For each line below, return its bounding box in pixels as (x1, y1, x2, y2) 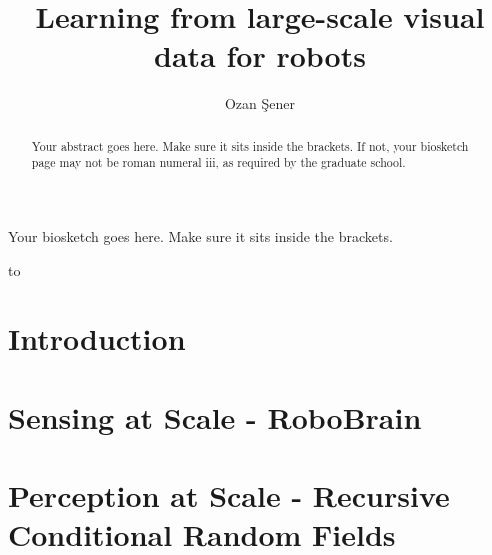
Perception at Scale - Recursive (8, 475, 450, 516)
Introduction (8, 318, 186, 359)
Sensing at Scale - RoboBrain (8, 396, 422, 437)
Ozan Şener (224, 93, 296, 114)
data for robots (154, 35, 366, 76)
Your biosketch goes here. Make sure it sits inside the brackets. (8, 226, 393, 247)
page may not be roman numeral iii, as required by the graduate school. (31, 154, 406, 171)
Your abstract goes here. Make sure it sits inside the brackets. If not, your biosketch (31, 137, 469, 154)
